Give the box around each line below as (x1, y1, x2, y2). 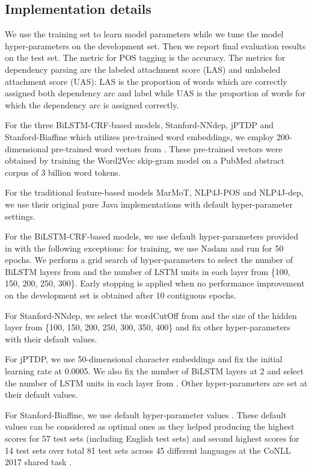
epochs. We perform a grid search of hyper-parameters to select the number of (5, 253, 293, 266)
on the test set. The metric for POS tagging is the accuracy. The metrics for (5, 51, 286, 64)
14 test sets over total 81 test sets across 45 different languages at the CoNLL (5, 444, 291, 456)
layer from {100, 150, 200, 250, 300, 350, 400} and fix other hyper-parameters (5, 321, 290, 333)
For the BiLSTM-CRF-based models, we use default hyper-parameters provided (5, 230, 298, 243)
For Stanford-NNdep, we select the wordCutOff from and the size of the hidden (5, 309, 297, 321)
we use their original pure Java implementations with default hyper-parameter (5, 197, 293, 210)
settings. (5, 209, 35, 222)
